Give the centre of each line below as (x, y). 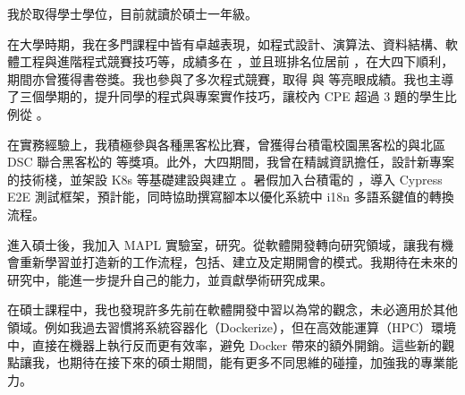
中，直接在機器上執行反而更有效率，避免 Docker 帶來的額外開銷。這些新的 (224, 344)
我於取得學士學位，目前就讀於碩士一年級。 (132, 13)
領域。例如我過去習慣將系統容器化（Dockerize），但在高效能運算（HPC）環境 (232, 326)
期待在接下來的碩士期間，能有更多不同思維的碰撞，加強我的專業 (257, 362)
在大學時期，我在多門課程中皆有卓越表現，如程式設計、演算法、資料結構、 (226, 43)
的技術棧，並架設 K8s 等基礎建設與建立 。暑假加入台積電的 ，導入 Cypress (225, 179)
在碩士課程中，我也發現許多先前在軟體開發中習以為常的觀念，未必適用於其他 (232, 309)
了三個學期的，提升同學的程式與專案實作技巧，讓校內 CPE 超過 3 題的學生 (226, 96)
